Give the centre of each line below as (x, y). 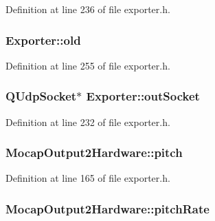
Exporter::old (43, 40)
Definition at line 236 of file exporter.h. (88, 9)
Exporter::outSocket (143, 96)
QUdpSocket (41, 96)
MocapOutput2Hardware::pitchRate (107, 208)
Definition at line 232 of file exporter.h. (88, 122)
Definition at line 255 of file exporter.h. (88, 65)
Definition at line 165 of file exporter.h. (88, 178)
